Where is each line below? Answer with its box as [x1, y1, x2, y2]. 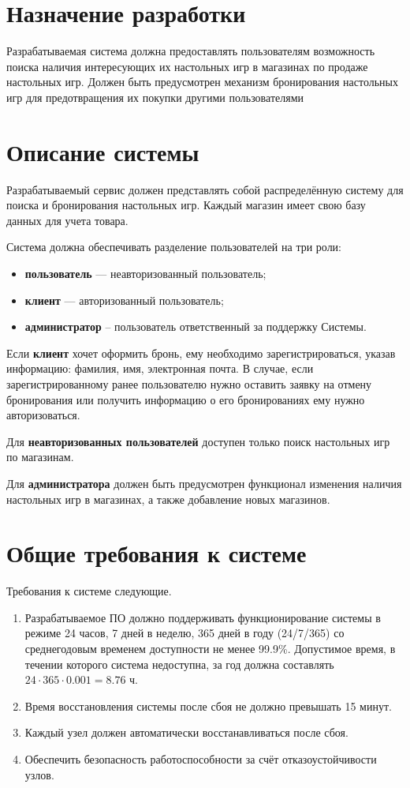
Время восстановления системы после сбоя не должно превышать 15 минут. [24, 697, 392, 714]
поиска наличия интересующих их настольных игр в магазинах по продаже [6, 58, 368, 74]
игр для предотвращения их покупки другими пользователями [6, 88, 304, 105]
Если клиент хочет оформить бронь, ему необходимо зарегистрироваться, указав [6, 344, 396, 361]
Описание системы [6, 135, 199, 167]
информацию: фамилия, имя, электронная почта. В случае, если [6, 360, 314, 377]
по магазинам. [6, 448, 74, 465]
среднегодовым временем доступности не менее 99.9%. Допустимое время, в [24, 640, 396, 657]
